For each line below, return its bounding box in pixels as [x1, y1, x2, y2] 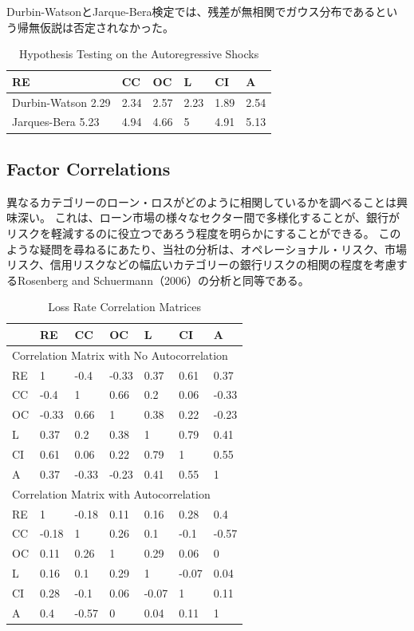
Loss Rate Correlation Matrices [48, 298, 202, 315]
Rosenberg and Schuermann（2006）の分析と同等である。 [17, 271, 310, 288]
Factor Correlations [6, 156, 171, 180]
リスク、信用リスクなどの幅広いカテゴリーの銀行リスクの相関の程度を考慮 [6, 256, 396, 273]
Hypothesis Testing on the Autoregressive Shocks [18, 45, 259, 62]
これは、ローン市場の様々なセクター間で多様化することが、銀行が [54, 209, 400, 226]
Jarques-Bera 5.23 [12, 113, 100, 130]
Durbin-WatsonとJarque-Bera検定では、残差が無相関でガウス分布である [6, 3, 376, 19]
